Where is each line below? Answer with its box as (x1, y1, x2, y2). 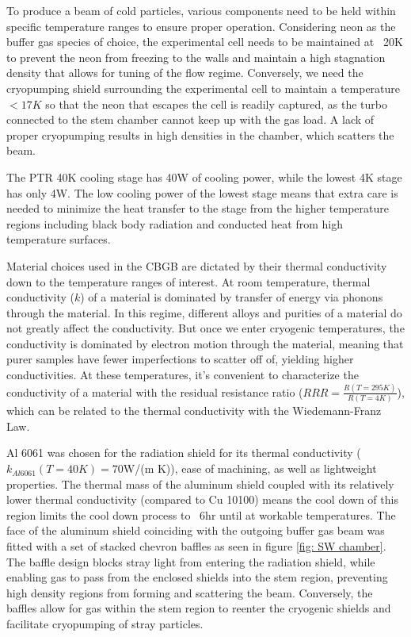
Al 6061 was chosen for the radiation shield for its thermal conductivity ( (6, 444, 361, 461)
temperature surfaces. (6, 231, 111, 248)
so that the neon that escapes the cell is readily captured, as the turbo (45, 95, 387, 112)
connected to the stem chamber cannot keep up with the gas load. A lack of (6, 111, 375, 128)
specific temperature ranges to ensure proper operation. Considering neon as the (6, 17, 396, 34)
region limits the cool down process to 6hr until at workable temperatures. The (6, 506, 396, 523)
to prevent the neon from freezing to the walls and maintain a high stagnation (6, 48, 386, 65)
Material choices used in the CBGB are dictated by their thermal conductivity (6, 257, 387, 274)
